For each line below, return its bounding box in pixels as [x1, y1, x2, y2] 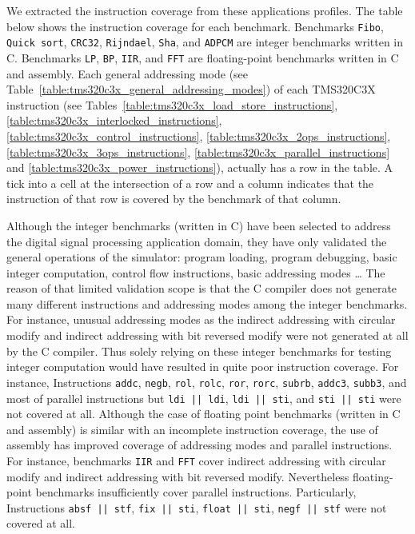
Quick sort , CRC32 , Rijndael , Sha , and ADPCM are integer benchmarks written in [6, 34, 403, 50]
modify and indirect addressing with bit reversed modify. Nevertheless [6, 468, 349, 484]
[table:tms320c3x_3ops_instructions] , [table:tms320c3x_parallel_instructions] [6, 143, 390, 160]
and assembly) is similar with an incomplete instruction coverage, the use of [6, 420, 378, 437]
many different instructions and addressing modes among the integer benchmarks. [6, 295, 408, 312]
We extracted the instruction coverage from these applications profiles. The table [6, 2, 403, 18]
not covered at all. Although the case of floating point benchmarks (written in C [6, 405, 401, 422]
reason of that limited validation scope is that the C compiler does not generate [6, 280, 397, 297]
